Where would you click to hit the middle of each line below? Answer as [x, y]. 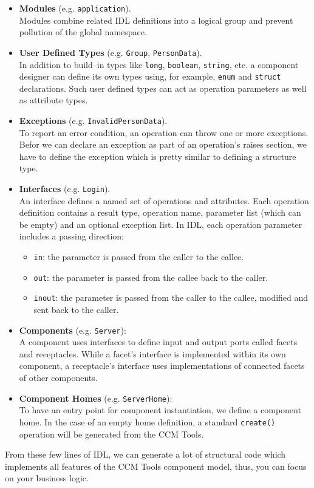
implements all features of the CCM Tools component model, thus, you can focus [156, 466]
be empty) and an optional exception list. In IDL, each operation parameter [161, 224]
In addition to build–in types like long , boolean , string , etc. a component [159, 64]
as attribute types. [53, 100]
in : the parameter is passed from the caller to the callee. [139, 257]
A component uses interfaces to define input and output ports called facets [158, 342]
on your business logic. [47, 478]
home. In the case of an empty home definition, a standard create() [147, 421]
